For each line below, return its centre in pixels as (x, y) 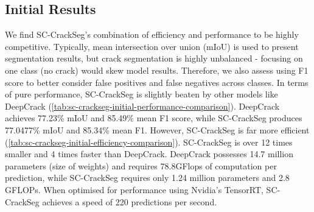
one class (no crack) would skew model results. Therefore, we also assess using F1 (157, 70)
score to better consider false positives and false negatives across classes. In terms (157, 82)
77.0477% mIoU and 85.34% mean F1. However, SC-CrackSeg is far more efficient (157, 129)
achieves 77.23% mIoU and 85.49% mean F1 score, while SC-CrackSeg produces (154, 118)
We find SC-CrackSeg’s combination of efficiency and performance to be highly (152, 34)
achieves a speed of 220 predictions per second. (130, 201)
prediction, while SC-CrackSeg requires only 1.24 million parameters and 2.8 (147, 178)
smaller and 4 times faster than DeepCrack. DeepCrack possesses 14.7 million (149, 154)
